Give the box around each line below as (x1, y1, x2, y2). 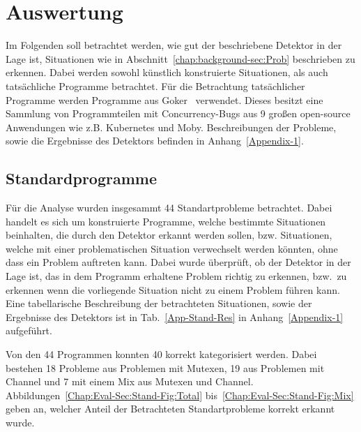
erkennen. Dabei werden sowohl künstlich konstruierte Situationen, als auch (6, 65, 328, 80)
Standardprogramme (6, 167, 158, 189)
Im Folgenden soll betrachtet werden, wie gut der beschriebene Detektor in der (6, 38, 342, 52)
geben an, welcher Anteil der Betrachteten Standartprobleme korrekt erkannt (6, 401, 335, 416)
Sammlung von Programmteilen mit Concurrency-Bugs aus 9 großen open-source (6, 106, 351, 121)
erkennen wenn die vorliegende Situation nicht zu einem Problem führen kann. (6, 282, 340, 297)
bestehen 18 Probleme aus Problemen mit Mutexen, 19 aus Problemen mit (6, 360, 325, 375)
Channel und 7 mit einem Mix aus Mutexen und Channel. (6, 374, 254, 389)
